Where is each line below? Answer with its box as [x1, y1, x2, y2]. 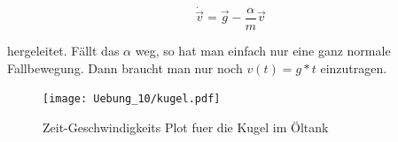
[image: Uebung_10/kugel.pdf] [43, 93, 221, 106]
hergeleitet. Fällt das [7, 41, 120, 60]
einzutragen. [320, 58, 387, 77]
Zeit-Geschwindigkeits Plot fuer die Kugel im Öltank [43, 117, 329, 136]
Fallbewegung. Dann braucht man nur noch [7, 58, 243, 77]
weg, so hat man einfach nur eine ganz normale [135, 41, 391, 60]
